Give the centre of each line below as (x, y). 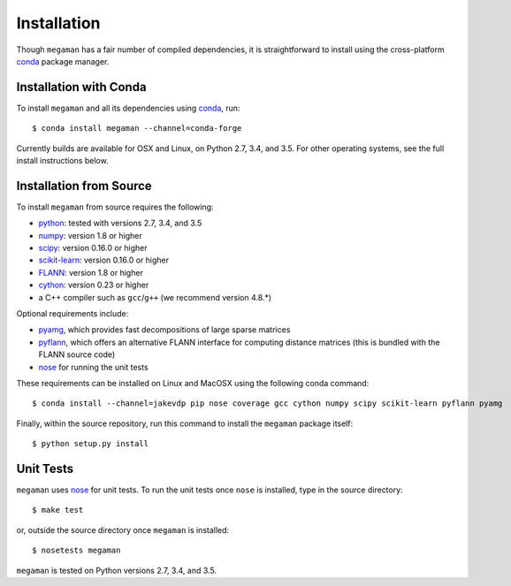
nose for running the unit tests (94, 367)
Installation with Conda (81, 87)
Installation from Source (84, 186)
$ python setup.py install (91, 444)
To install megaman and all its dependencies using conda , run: (128, 108)
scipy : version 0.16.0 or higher (93, 248)
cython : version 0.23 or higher (94, 285)
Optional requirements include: (72, 314)
